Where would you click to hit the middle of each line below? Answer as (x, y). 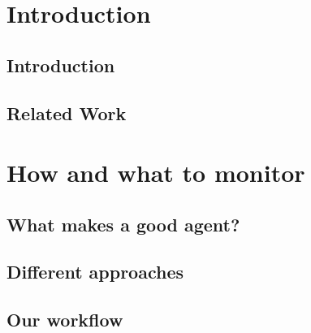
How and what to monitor (156, 173)
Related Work (67, 112)
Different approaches (95, 272)
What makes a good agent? (123, 224)
